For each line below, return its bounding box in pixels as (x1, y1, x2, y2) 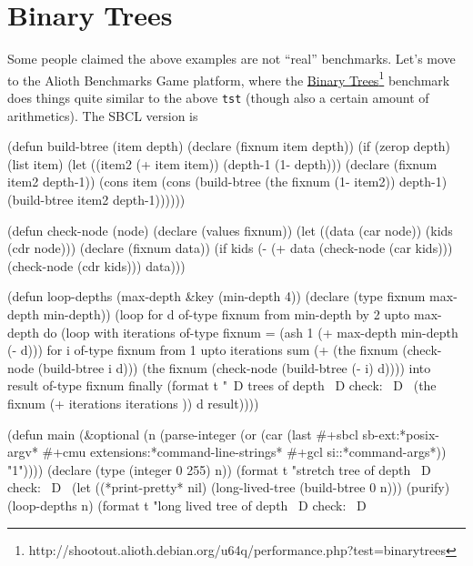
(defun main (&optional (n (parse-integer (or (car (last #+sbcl (7, 424, 358, 443)
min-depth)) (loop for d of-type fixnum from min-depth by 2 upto (43, 304, 410, 323)
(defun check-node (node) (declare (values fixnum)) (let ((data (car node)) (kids (7, 220, 453, 239)
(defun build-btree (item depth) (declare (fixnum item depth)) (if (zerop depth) (7, 136, 451, 156)
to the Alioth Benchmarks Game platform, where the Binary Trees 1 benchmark (7, 67, 450, 89)
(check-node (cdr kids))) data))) (7, 256, 186, 275)
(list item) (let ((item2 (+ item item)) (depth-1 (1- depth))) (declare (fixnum (7, 154, 438, 173)
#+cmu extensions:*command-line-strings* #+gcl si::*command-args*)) (42, 442, 447, 461)
